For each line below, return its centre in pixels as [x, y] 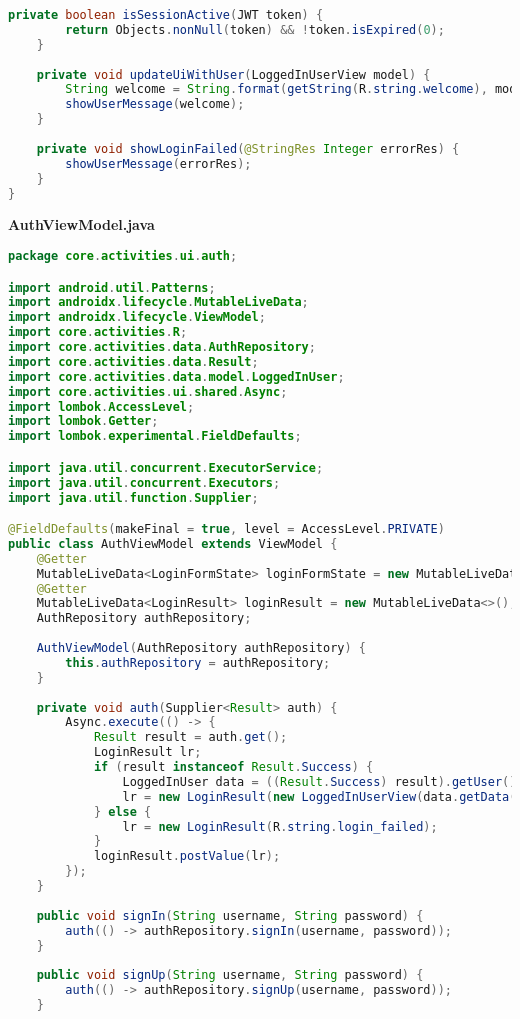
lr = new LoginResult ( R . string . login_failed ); [280, 826]
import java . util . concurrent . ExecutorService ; [166, 467]
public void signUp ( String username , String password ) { [230, 975]
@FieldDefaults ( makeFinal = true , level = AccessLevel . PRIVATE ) [226, 529]
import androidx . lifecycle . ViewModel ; [137, 317]
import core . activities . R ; [98, 332]
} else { [122, 811]
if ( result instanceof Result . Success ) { [233, 767]
